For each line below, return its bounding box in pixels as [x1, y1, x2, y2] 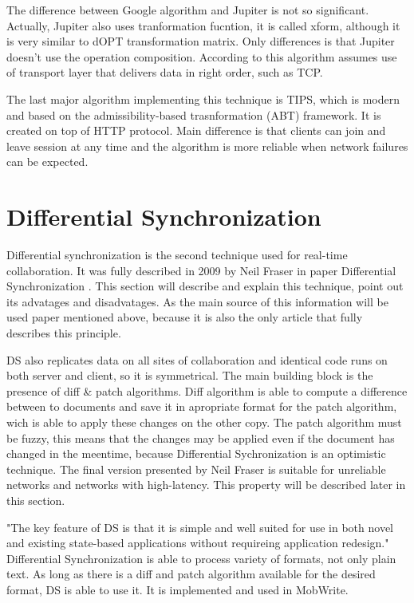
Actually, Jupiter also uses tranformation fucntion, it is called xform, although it [6, 17, 400, 33]
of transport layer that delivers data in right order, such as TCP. [6, 64, 323, 81]
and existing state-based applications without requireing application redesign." [6, 534, 389, 551]
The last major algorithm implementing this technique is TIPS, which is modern [6, 90, 400, 107]
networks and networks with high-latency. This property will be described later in [6, 476, 406, 493]
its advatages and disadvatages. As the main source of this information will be [6, 293, 388, 309]
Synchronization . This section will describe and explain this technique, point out [6, 278, 404, 294]
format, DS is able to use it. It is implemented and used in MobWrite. [6, 581, 349, 597]
